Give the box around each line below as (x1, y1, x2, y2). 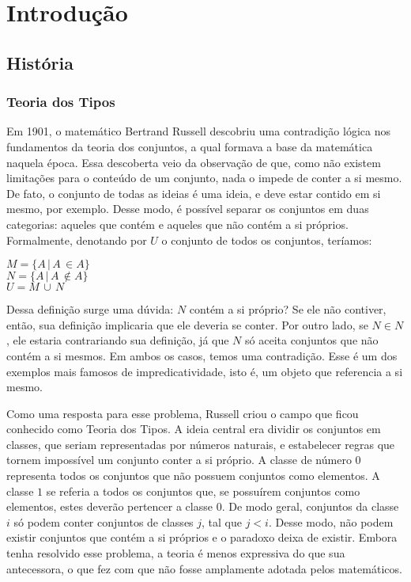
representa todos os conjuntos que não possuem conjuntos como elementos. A (6, 467, 380, 484)
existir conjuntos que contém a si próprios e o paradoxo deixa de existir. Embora (6, 529, 398, 546)
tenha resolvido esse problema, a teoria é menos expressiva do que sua (6, 545, 345, 561)
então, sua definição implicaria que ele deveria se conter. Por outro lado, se (6, 316, 368, 333)
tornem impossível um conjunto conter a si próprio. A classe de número (6, 451, 352, 468)
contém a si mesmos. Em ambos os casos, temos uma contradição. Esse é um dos (6, 347, 398, 363)
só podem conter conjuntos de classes (13, 513, 194, 530)
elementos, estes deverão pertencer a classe (6, 498, 213, 515)
